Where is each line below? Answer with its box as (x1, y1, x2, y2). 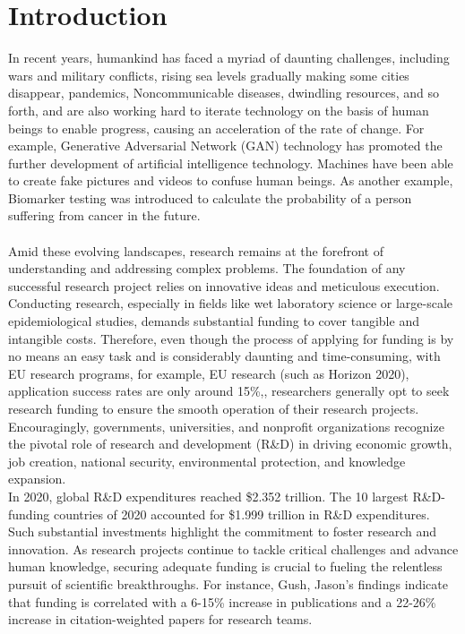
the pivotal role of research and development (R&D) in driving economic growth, (8, 434, 452, 453)
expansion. (8, 469, 66, 488)
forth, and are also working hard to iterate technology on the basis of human (8, 100, 429, 119)
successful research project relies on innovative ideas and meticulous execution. (8, 276, 440, 295)
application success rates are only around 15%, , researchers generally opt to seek (8, 381, 450, 400)
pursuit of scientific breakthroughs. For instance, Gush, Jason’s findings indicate (8, 574, 448, 593)
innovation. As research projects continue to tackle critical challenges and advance (8, 539, 459, 558)
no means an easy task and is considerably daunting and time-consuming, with (8, 347, 441, 365)
